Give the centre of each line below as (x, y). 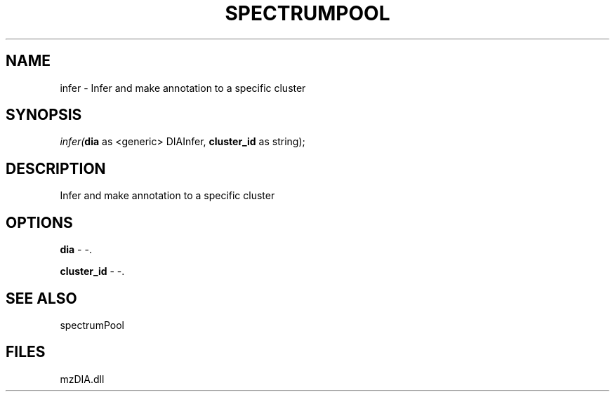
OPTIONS (39, 222)
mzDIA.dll (82, 379)
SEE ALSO (41, 298)
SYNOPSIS (44, 115)
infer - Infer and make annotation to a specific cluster (183, 88)
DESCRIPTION (56, 168)
